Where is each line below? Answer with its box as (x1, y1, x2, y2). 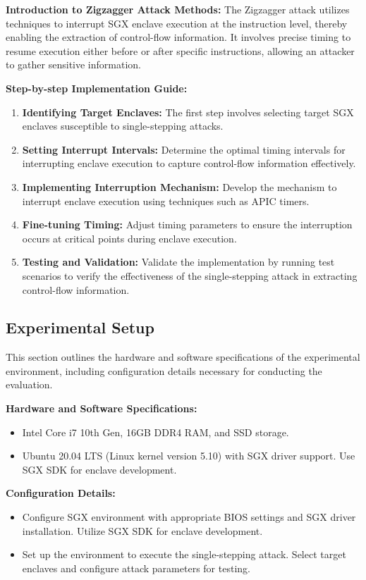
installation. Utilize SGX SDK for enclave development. (22, 523, 263, 538)
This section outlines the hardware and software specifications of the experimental (6, 350, 360, 364)
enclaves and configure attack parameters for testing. (22, 560, 250, 575)
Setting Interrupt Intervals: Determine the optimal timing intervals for (22, 142, 346, 156)
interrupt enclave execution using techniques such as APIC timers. (22, 193, 310, 208)
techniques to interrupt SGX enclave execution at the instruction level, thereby (6, 16, 348, 30)
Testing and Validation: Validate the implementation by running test (22, 254, 335, 269)
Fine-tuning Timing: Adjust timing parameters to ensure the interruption (22, 217, 353, 232)
